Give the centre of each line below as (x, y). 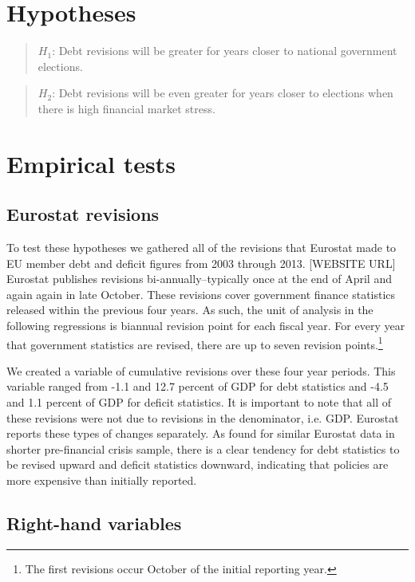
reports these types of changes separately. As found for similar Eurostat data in (201, 433)
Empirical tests (91, 163)
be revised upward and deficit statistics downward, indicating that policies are (198, 464)
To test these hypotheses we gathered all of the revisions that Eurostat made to (202, 248)
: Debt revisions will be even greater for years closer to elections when (223, 93)
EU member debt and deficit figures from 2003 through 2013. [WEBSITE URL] (201, 263)
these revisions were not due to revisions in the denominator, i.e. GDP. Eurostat (203, 417)
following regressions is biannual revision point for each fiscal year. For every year (206, 326)
